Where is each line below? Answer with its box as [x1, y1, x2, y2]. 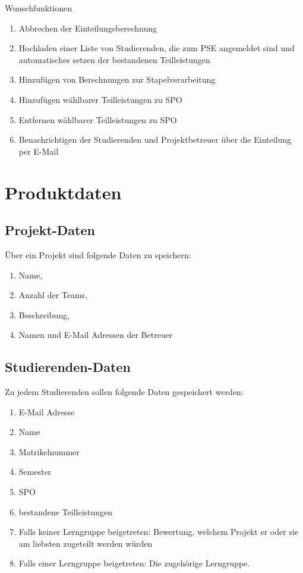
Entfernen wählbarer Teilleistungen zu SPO [18, 113, 177, 126]
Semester [18, 465, 52, 478]
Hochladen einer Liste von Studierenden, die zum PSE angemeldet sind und [18, 42, 295, 54]
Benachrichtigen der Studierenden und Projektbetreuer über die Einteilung [18, 133, 292, 146]
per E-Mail [18, 145, 59, 157]
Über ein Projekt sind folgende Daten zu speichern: [5, 248, 191, 261]
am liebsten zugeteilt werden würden [18, 537, 153, 549]
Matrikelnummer [18, 445, 80, 458]
